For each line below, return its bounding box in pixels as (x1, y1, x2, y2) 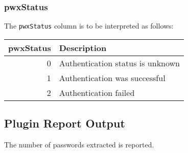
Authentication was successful (59, 71, 166, 84)
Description (59, 41, 107, 54)
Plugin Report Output (4, 115, 125, 131)
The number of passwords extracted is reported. (4, 139, 154, 150)
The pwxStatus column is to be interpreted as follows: (4, 20, 174, 31)
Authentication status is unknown (59, 57, 180, 69)
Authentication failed (59, 86, 135, 98)
